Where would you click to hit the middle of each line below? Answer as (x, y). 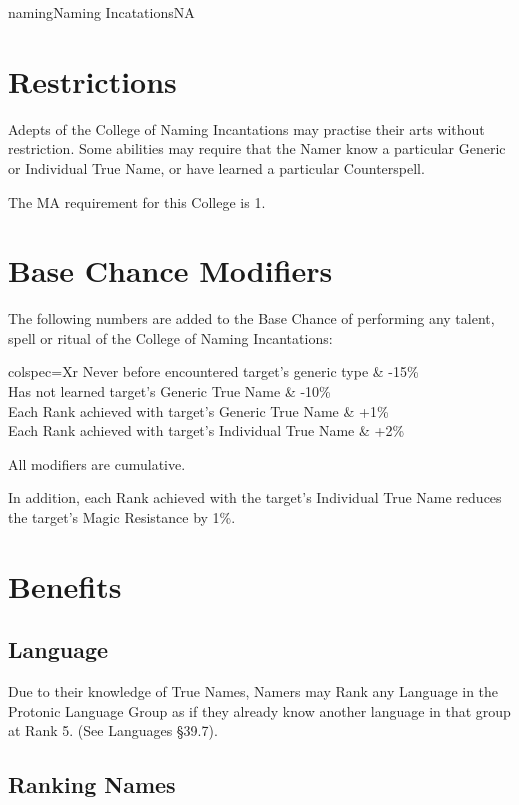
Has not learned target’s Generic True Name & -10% (169, 391)
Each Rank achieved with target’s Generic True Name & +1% (198, 410)
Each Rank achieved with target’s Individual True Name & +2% (206, 430)
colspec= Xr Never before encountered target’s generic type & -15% (213, 371)
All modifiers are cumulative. (97, 463)
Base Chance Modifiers (170, 270)
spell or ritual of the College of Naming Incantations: (170, 337)
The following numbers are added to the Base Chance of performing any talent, (251, 318)
